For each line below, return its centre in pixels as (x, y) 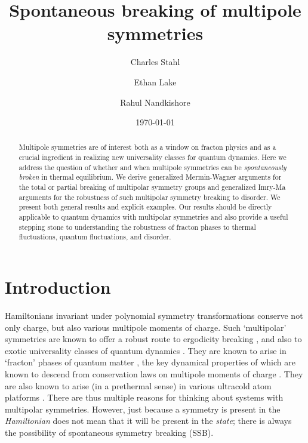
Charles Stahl (155, 62)
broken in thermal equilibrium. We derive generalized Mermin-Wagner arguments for (150, 177)
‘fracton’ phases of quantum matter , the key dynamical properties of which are (150, 362)
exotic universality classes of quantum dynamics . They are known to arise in (146, 350)
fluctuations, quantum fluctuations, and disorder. (95, 237)
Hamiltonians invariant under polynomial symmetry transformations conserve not (154, 315)
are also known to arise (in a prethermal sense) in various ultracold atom (138, 385)
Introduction (58, 287)
